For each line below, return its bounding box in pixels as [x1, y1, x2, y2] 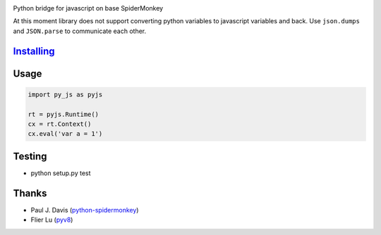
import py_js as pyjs [28, 90, 103, 99]
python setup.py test [30, 169, 91, 177]
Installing [13, 45, 56, 57]
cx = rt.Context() [28, 120, 92, 128]
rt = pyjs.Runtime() [28, 110, 99, 118]
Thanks [13, 187, 47, 199]
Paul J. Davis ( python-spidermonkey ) [30, 205, 139, 214]
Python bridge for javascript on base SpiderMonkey [13, 4, 164, 12]
